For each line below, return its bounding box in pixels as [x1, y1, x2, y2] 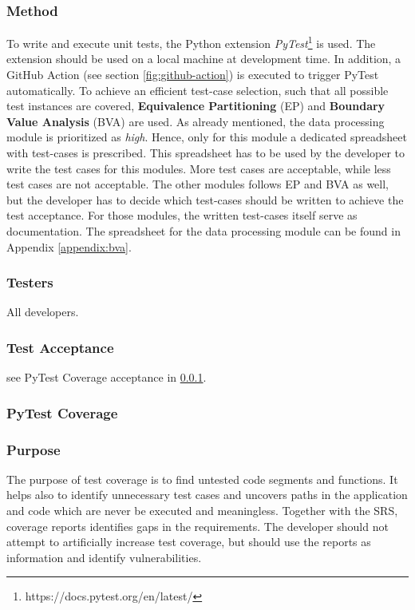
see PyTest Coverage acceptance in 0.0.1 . [6, 369, 207, 386]
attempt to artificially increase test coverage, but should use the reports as [6, 533, 371, 550]
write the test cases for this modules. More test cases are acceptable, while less [6, 160, 391, 176]
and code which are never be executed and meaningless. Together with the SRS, [6, 502, 398, 519]
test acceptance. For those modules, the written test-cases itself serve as [6, 207, 358, 224]
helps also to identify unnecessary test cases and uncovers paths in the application [6, 486, 408, 503]
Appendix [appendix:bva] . [6, 238, 132, 255]
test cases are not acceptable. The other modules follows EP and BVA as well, [6, 176, 389, 192]
